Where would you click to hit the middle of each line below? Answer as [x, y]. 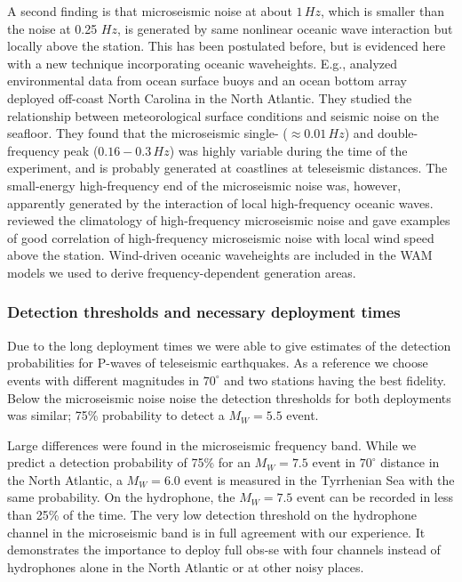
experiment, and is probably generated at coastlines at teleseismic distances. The [227, 168]
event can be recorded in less [375, 497]
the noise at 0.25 [52, 28]
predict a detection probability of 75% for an [129, 462]
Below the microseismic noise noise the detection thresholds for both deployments [229, 397]
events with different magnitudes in [104, 380]
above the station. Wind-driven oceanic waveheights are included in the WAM [220, 255]
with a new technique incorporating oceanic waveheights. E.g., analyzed [203, 63]
